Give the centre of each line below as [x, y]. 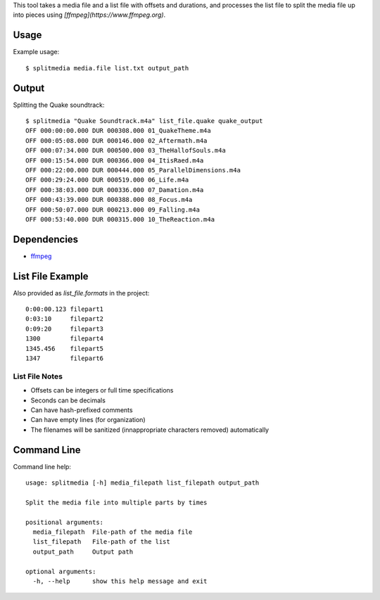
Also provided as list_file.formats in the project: [81, 293]
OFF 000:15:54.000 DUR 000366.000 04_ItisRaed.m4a [115, 160]
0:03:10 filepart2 [65, 319]
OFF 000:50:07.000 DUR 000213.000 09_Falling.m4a [113, 210]
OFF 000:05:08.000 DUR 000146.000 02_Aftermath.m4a [116, 140]
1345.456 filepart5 [65, 349]
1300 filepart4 [65, 339]
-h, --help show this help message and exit [120, 581]
